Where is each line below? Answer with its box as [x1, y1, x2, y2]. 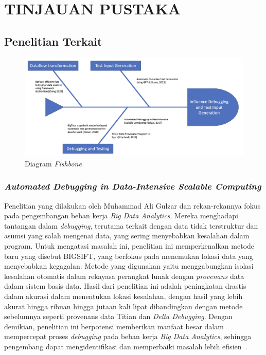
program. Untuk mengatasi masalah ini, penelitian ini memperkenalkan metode [4, 240, 255, 251]
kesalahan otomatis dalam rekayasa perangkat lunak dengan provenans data [4, 270, 244, 281]
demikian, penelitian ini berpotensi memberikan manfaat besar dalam [4, 321, 224, 331]
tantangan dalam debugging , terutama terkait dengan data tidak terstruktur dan [4, 220, 258, 231]
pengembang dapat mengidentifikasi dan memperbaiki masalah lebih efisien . [4, 341, 247, 351]
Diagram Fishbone [25, 158, 82, 169]
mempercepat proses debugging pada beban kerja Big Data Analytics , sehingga [4, 331, 252, 342]
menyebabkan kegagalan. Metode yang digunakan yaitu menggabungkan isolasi [4, 260, 254, 271]
